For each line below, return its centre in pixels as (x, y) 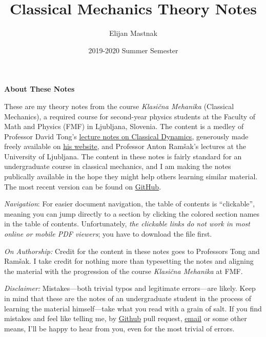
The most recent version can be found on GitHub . (83, 186)
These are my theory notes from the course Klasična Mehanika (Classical (119, 106)
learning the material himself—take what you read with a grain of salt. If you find (133, 308)
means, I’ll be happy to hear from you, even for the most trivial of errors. (119, 328)
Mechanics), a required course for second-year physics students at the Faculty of (130, 116)
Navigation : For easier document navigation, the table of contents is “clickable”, (130, 204)
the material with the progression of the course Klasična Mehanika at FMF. (124, 271)
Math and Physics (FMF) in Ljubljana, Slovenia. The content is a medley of (124, 126)
